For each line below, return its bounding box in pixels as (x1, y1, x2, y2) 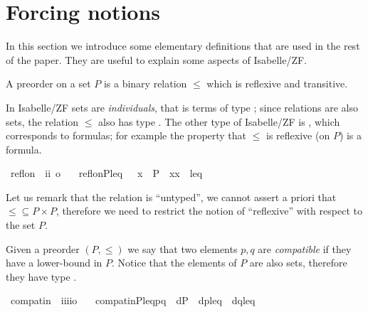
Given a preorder (6, 241, 80, 256)
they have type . (6, 269, 77, 284)
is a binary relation (103, 76, 187, 91)
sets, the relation (6, 114, 79, 129)
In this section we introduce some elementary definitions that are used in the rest (6, 38, 360, 53)
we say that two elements (127, 241, 238, 256)
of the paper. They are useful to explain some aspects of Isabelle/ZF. (6, 52, 307, 67)
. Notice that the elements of (112, 255, 237, 270)
